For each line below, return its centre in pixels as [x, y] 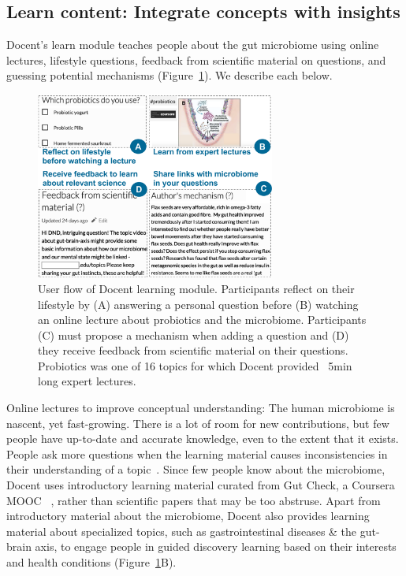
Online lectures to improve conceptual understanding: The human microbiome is [201, 408]
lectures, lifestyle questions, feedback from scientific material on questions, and [196, 59]
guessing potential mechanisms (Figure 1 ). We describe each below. [169, 75]
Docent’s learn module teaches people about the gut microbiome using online [193, 45]
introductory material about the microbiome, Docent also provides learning [188, 516]
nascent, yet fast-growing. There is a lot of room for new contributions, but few [198, 423]
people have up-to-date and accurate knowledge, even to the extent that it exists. [203, 439]
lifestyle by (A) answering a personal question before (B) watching [198, 304]
